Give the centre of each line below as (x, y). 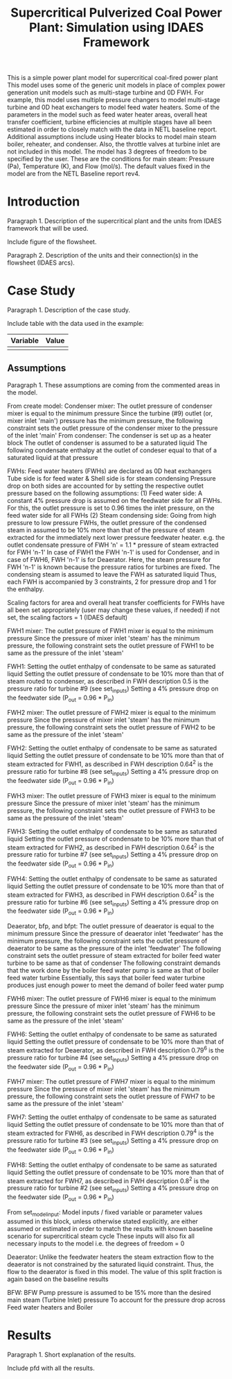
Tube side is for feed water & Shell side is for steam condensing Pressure (111, 478)
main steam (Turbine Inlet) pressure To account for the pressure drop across (116, 1300)
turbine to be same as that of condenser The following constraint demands (114, 963)
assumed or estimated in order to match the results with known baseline (110, 1228)
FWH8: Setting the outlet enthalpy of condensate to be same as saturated (112, 1164)
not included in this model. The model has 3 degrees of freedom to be (107, 151)
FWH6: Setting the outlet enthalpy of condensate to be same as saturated (112, 1034)
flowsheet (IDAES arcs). (41, 263)
